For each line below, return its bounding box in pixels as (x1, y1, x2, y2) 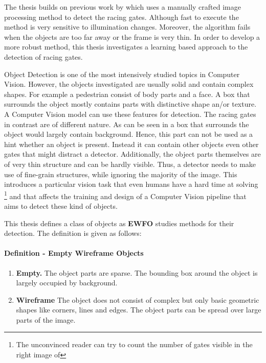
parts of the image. (16, 314, 76, 325)
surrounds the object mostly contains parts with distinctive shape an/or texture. (4, 99, 257, 109)
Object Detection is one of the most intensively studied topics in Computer (4, 68, 240, 79)
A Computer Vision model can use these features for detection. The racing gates (4, 108, 256, 119)
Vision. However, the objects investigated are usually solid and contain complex (4, 79, 254, 89)
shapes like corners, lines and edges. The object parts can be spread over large (16, 304, 261, 315)
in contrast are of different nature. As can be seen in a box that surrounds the (4, 118, 249, 129)
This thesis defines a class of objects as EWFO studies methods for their (4, 217, 234, 228)
